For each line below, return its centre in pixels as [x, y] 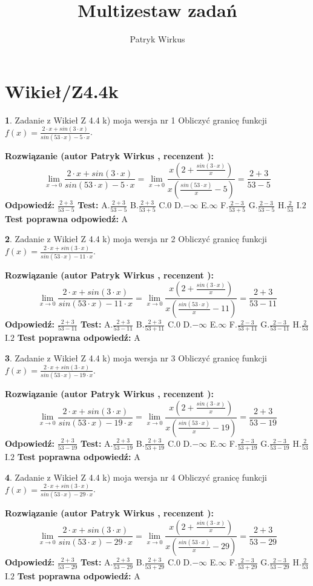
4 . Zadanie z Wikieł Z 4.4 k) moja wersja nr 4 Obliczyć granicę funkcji [136, 477]
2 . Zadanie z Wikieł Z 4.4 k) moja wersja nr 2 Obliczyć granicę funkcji [136, 239]
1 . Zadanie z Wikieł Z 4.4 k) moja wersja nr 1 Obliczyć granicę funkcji [136, 120]
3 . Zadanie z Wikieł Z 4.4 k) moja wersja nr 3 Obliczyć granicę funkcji [136, 357]
